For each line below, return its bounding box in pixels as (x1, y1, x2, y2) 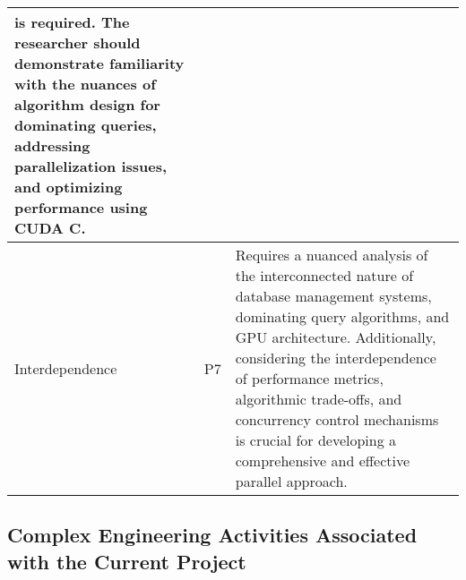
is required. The (14, 12, 130, 32)
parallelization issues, (14, 156, 168, 176)
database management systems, (235, 286, 432, 306)
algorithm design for (14, 94, 160, 115)
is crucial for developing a (235, 430, 397, 450)
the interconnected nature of (235, 265, 414, 286)
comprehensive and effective (235, 450, 410, 471)
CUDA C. (14, 217, 86, 238)
